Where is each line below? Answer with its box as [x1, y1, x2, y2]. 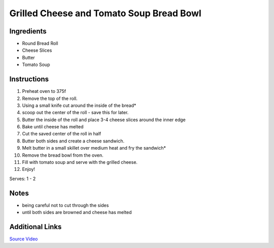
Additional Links [9, 222, 62, 231]
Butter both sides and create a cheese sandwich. [22, 137, 124, 144]
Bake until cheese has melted [22, 124, 84, 130]
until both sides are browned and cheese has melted [22, 209, 132, 216]
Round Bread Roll [22, 41, 58, 47]
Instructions [9, 75, 49, 84]
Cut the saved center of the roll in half [22, 131, 101, 137]
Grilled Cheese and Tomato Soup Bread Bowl [9, 8, 201, 19]
